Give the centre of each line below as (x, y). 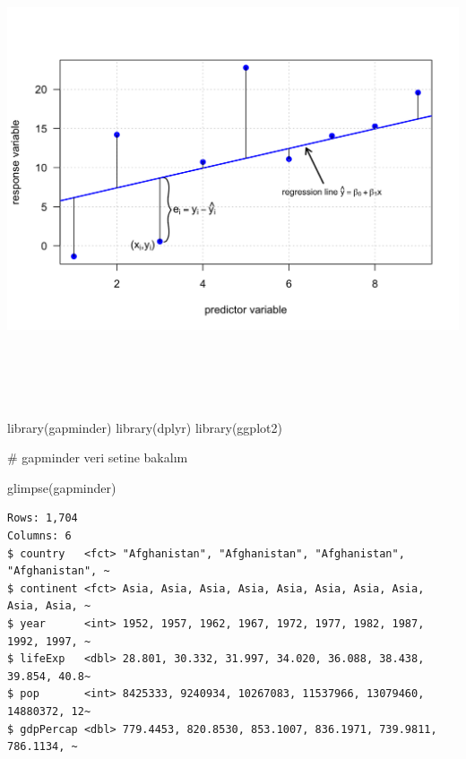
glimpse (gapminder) (62, 487)
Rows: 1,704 (43, 518)
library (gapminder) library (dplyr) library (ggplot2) (145, 427)
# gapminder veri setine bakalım (98, 457)
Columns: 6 (39, 535)
